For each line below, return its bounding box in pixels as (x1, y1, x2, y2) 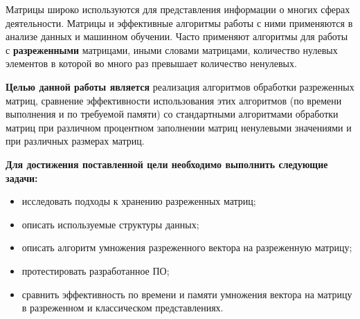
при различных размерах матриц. (6, 134, 145, 148)
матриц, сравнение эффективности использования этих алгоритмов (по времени (6, 93, 342, 107)
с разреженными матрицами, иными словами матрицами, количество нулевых (6, 42, 338, 57)
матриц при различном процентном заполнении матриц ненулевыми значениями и (6, 120, 352, 134)
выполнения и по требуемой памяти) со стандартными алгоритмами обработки (6, 107, 339, 121)
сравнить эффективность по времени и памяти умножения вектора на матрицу (21, 286, 352, 301)
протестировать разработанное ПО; (21, 263, 170, 277)
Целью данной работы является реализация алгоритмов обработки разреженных (6, 79, 354, 93)
